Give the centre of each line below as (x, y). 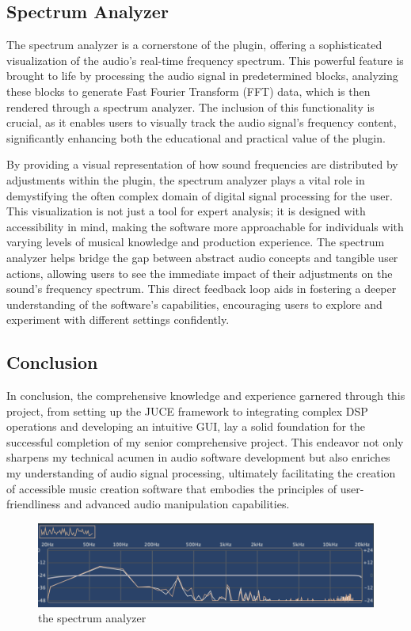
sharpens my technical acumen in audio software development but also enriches (198, 457)
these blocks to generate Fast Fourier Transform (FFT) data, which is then (188, 91)
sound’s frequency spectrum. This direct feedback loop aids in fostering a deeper (202, 289)
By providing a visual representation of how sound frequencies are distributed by (202, 164)
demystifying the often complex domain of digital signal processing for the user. (200, 195)
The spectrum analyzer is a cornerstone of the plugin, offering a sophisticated (194, 45)
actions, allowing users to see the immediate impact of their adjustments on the (200, 273)
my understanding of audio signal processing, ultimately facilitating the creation (201, 473)
